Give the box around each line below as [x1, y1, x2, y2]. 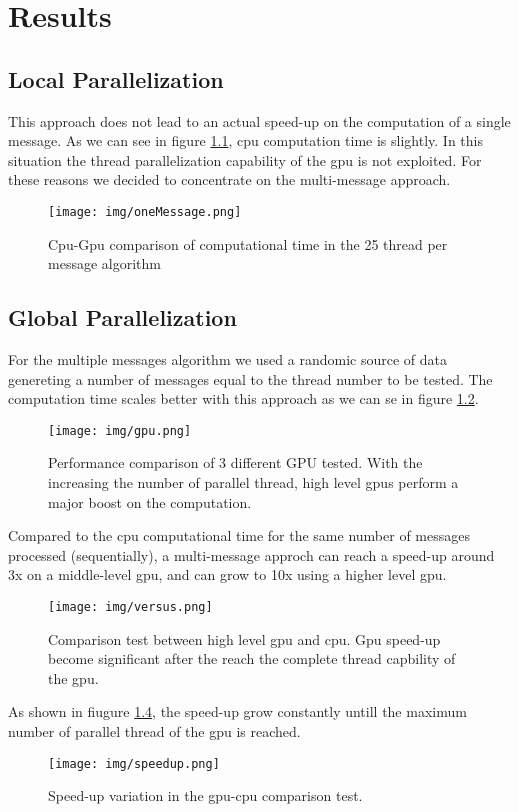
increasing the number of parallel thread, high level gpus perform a [48, 472, 459, 493]
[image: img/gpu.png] [48, 423, 192, 438]
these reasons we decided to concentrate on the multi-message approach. [8, 169, 451, 190]
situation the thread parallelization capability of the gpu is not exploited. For [8, 149, 482, 170]
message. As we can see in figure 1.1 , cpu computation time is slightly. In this [8, 130, 483, 151]
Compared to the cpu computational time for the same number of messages [8, 525, 470, 546]
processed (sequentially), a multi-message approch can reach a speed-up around [8, 544, 495, 565]
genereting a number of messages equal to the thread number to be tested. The [8, 368, 493, 389]
